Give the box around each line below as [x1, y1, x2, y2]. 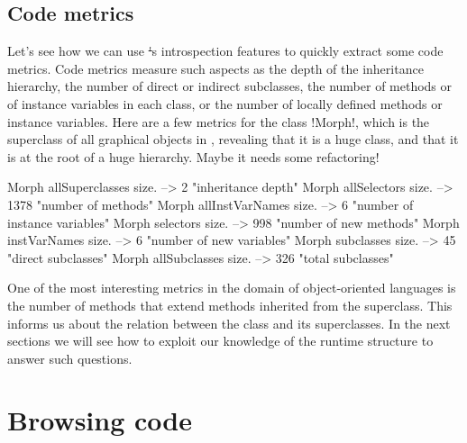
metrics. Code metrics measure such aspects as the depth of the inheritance [7, 59, 424, 77]
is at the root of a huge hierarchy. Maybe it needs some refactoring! [7, 147, 380, 166]
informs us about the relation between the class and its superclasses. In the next [7, 313, 451, 332]
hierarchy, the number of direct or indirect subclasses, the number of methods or [7, 77, 453, 95]
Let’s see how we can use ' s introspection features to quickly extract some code [7, 41, 444, 60]
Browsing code [7, 402, 192, 438]
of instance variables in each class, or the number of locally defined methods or [7, 94, 443, 113]
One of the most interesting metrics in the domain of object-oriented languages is [7, 278, 456, 297]
